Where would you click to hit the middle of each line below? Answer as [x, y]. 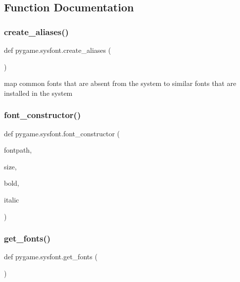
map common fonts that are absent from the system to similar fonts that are [120, 83]
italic [12, 199]
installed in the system [38, 93]
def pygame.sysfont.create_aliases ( [58, 50]
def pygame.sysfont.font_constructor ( [62, 133]
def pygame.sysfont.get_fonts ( [51, 257]
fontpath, [18, 150]
